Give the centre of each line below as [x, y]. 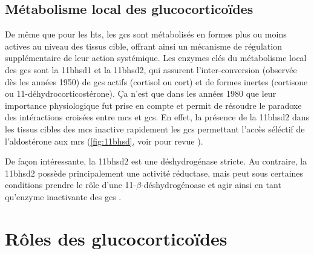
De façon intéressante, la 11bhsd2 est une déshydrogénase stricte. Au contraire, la [156, 161]
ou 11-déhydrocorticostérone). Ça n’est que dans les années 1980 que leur [141, 93]
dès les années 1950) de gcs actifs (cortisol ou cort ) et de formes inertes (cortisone [156, 81]
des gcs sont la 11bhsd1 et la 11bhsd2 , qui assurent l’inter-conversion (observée [151, 69]
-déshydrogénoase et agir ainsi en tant [211, 185]
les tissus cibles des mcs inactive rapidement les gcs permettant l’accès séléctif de [155, 129]
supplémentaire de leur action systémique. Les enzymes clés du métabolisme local [156, 58]
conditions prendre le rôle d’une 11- [71, 185]
